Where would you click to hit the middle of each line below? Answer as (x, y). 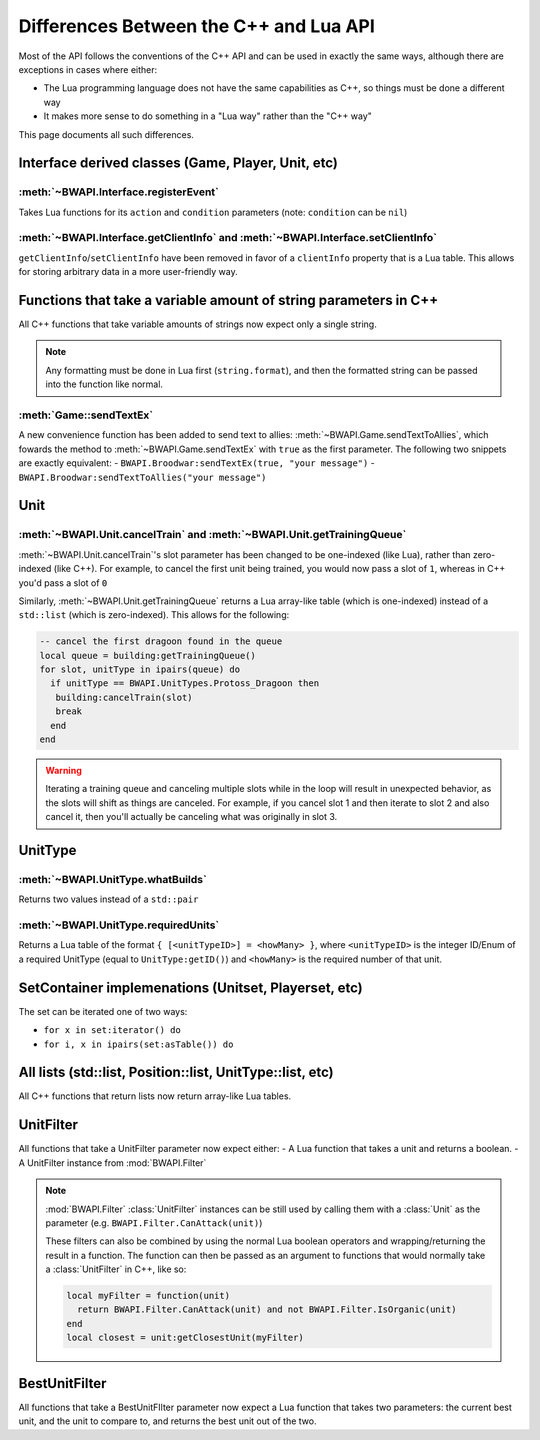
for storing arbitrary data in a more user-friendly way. (128, 272)
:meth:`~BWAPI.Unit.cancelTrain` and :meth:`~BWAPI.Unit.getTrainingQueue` (212, 535)
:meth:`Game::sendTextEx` (86, 415)
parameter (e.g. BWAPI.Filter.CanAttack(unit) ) (154, 1222)
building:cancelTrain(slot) (124, 697)
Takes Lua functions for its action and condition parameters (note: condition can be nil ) (213, 212)
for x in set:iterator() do (112, 1030)
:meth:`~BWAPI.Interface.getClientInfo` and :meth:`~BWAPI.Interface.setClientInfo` (227, 238)
